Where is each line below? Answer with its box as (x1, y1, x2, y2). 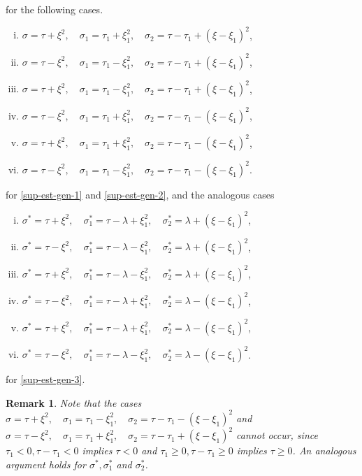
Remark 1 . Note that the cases (6, 395, 142, 410)
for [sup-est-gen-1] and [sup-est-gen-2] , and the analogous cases (6, 187, 275, 201)
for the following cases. (6, 2, 103, 16)
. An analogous (292, 443, 356, 458)
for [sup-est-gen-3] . (6, 372, 85, 387)
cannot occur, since (236, 428, 318, 442)
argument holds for (6, 456, 86, 471)
